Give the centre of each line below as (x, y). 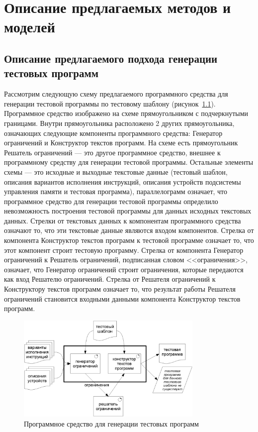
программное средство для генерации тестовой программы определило (111, 201)
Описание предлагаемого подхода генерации (111, 58)
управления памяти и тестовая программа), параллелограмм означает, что (116, 191)
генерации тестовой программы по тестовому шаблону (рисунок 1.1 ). (110, 103)
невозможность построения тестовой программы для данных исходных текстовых (128, 211)
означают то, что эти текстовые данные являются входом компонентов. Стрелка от (129, 230)
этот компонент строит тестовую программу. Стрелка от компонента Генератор (124, 250)
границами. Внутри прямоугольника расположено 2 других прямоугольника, (119, 123)
